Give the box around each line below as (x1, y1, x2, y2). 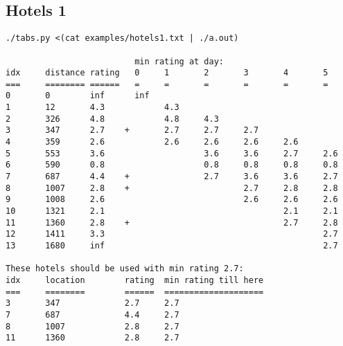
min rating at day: (134, 56, 224, 66)
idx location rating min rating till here (6, 275, 264, 285)
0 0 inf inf (6, 91, 150, 101)
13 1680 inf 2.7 (6, 241, 338, 251)
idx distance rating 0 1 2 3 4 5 (6, 68, 328, 78)
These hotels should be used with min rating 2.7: (6, 264, 244, 274)
